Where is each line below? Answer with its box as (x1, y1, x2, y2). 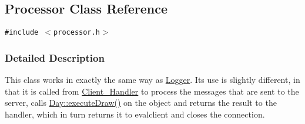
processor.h (53, 28, 100, 37)
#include (5, 28, 39, 37)
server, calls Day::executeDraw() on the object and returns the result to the (5, 96, 277, 109)
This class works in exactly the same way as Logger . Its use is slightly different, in (5, 73, 300, 86)
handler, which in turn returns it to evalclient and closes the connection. (5, 108, 265, 120)
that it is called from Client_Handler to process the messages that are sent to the (5, 85, 299, 97)
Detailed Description (5, 50, 105, 65)
